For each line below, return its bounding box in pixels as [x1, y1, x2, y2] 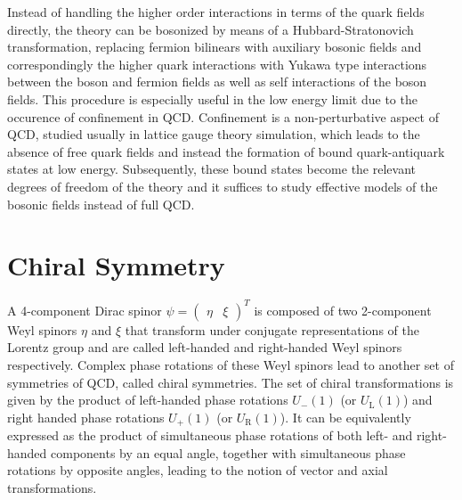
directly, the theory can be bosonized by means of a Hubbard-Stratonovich [7, 20, 414, 38]
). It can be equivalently [280, 407, 411, 426]
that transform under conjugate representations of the [125, 320, 419, 339]
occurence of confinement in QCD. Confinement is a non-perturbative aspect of [7, 107, 440, 126]
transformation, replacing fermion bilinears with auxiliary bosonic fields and [7, 37, 422, 56]
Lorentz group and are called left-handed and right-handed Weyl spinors [7, 338, 402, 357]
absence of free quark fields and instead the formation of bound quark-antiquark [7, 142, 445, 160]
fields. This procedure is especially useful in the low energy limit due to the [7, 89, 417, 108]
